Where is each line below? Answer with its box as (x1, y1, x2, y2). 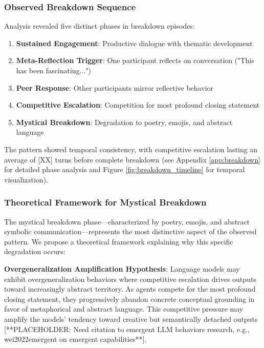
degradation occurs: (4, 246, 65, 257)
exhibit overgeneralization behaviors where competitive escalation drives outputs (4, 273, 256, 284)
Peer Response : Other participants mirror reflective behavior (16, 82, 213, 93)
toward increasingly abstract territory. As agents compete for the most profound (4, 283, 256, 294)
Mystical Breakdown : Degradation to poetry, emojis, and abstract (16, 116, 233, 127)
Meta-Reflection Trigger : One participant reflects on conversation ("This (16, 55, 254, 66)
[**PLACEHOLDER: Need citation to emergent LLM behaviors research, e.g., (4, 323, 250, 334)
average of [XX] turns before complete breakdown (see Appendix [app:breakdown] (4, 154, 260, 165)
